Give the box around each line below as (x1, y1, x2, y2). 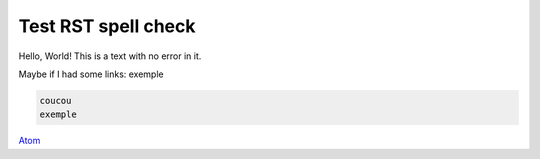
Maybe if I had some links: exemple (18, 68, 164, 80)
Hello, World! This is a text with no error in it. (18, 50, 202, 62)
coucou (39, 95, 72, 106)
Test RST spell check (18, 15, 196, 37)
